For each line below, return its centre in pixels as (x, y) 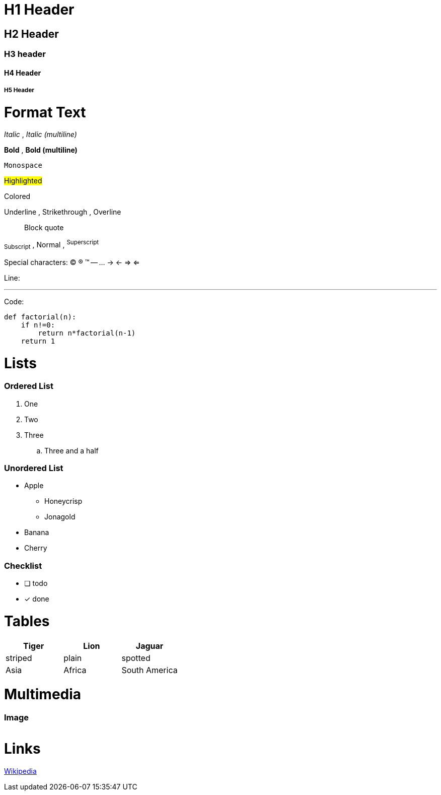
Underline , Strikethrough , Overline (63, 212)
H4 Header (23, 73)
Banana (37, 533)
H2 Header (31, 34)
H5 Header (19, 90)
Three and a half (71, 450)
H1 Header (39, 10)
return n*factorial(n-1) (87, 333)
